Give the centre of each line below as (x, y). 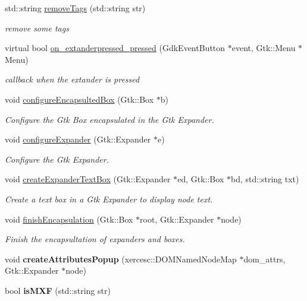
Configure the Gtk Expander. (57, 159)
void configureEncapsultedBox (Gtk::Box (79, 99)
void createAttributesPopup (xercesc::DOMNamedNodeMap (121, 259)
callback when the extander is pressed (72, 79)
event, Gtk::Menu (264, 48)
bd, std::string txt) (265, 179)
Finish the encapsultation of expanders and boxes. (95, 239)
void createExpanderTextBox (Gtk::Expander (88, 179)
